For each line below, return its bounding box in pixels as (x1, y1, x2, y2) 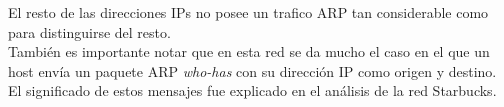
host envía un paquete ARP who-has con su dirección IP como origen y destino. (8, 60, 497, 81)
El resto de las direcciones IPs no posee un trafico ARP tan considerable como (8, 2, 489, 22)
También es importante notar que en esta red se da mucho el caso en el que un (8, 41, 490, 62)
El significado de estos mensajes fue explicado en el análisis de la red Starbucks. (8, 80, 497, 101)
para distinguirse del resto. (8, 21, 171, 42)
